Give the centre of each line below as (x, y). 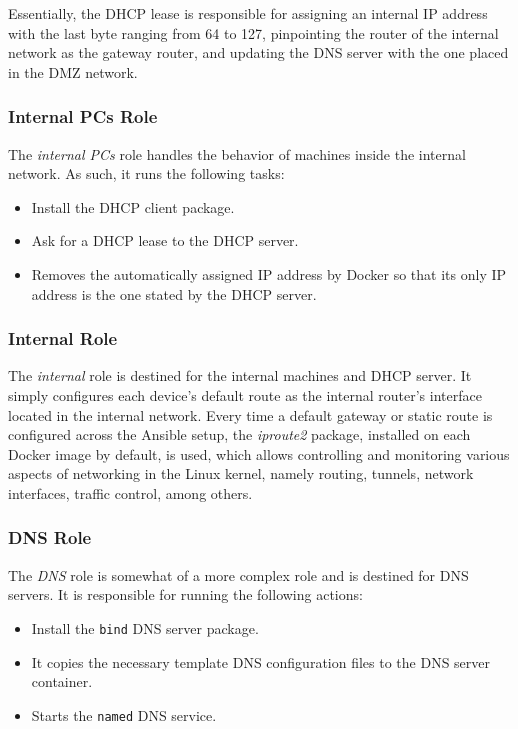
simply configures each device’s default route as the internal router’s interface (245, 394)
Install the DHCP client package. (133, 206)
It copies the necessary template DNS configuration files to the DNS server (261, 661)
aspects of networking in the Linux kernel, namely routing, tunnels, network (241, 473)
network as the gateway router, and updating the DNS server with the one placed (258, 52)
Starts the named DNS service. (124, 714)
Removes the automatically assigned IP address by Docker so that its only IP (269, 273)
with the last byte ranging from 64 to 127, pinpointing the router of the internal (253, 32)
